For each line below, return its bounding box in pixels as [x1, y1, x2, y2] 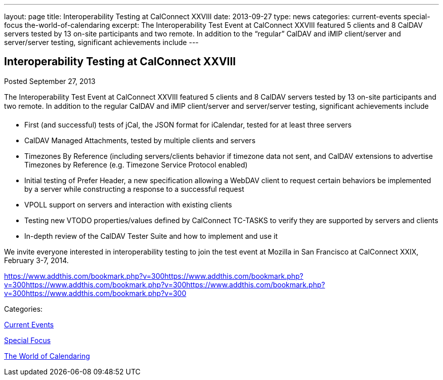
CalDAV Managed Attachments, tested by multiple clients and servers [24, 136, 256, 145]
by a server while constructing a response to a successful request [24, 184, 244, 193]
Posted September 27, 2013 [4, 76, 96, 86]
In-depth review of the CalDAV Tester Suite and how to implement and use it [24, 231, 278, 240]
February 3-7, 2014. [4, 256, 69, 265]
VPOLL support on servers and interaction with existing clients [24, 200, 232, 209]
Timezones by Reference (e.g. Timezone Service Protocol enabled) [24, 160, 248, 169]
